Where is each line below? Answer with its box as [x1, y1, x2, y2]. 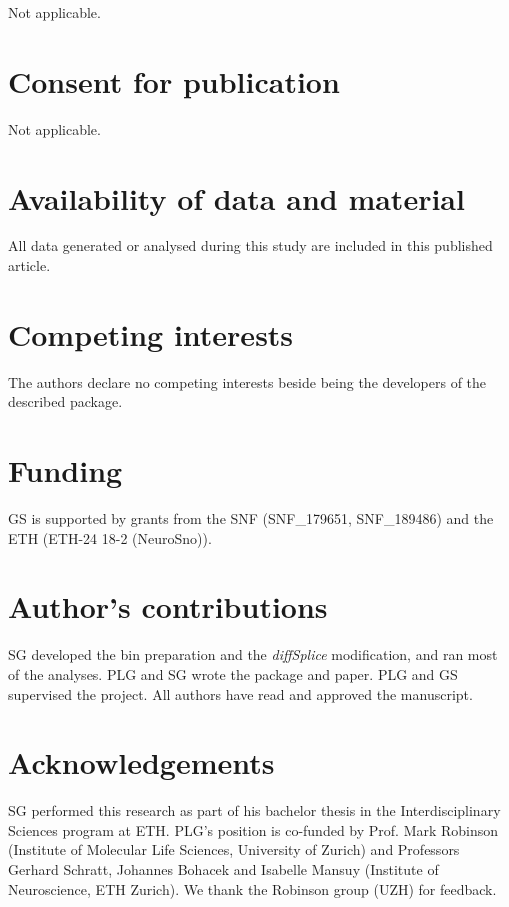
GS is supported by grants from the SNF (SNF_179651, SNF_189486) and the [8, 508, 494, 529]
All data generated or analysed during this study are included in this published [8, 235, 493, 256]
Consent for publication [8, 60, 340, 101]
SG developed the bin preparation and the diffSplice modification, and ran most [8, 644, 498, 665]
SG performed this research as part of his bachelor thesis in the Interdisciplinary [8, 800, 501, 821]
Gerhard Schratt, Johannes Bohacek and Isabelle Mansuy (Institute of [8, 859, 439, 880]
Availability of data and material [8, 177, 465, 218]
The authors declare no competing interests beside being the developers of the [8, 371, 487, 392]
